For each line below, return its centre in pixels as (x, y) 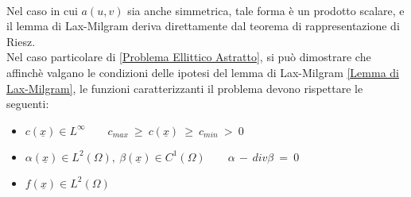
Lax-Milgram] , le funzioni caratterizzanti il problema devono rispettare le (185, 88)
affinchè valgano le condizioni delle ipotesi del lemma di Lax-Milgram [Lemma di (203, 72)
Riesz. (21, 41)
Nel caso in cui (42, 10)
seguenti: (28, 104)
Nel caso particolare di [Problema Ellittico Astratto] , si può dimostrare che (189, 57)
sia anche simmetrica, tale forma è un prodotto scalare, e (266, 10)
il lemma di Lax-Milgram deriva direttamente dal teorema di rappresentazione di (203, 26)
